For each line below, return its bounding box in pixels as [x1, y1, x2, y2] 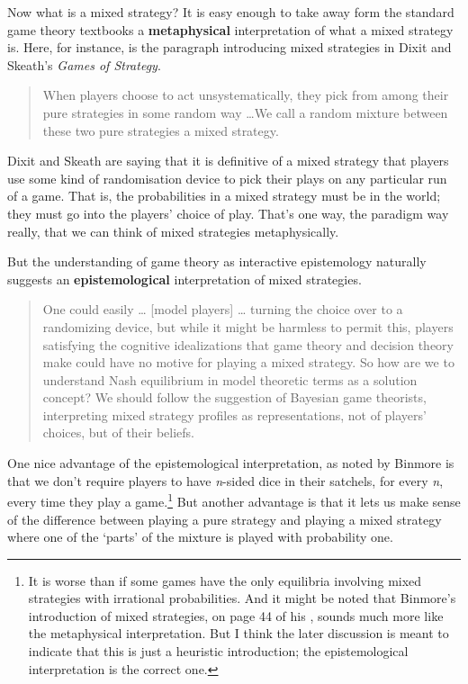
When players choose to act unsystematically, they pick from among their [42, 85, 449, 104]
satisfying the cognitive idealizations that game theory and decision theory [42, 335, 454, 354]
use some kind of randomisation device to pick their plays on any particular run [7, 168, 447, 187]
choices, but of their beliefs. [42, 423, 194, 442]
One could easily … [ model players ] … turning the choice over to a [42, 300, 403, 319]
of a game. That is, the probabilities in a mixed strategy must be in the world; [7, 186, 441, 205]
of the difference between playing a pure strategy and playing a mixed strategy [7, 509, 442, 528]
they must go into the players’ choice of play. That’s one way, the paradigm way [7, 203, 449, 222]
